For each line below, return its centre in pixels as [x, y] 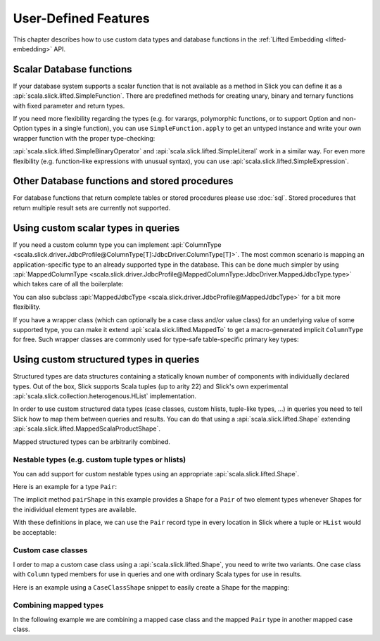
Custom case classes [50, 550]
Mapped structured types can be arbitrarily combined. [91, 442]
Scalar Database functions [73, 69]
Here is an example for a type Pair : [65, 487]
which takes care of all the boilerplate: [68, 284]
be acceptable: [34, 532]
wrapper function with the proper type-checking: [84, 138]
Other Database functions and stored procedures [123, 181]
